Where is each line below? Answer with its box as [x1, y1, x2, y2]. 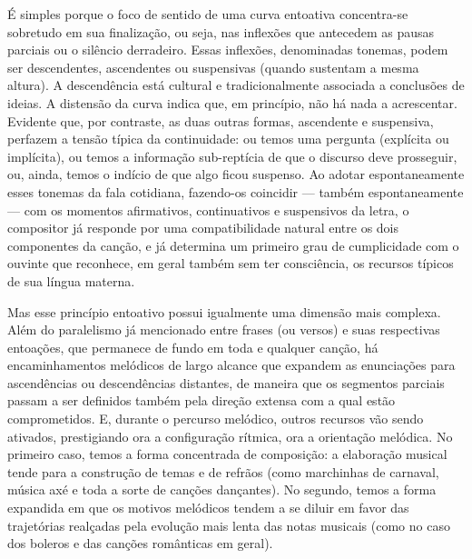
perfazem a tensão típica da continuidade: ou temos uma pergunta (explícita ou [7, 129, 449, 148]
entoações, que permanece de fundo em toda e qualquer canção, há [7, 337, 379, 356]
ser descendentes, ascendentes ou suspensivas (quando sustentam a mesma [7, 57, 419, 76]
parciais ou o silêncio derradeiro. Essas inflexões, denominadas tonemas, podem [7, 40, 448, 59]
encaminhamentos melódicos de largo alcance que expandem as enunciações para [7, 355, 456, 374]
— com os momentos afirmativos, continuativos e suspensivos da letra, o [7, 200, 409, 219]
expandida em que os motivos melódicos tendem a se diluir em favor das [7, 498, 409, 517]
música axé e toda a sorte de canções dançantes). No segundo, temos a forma [7, 480, 437, 499]
